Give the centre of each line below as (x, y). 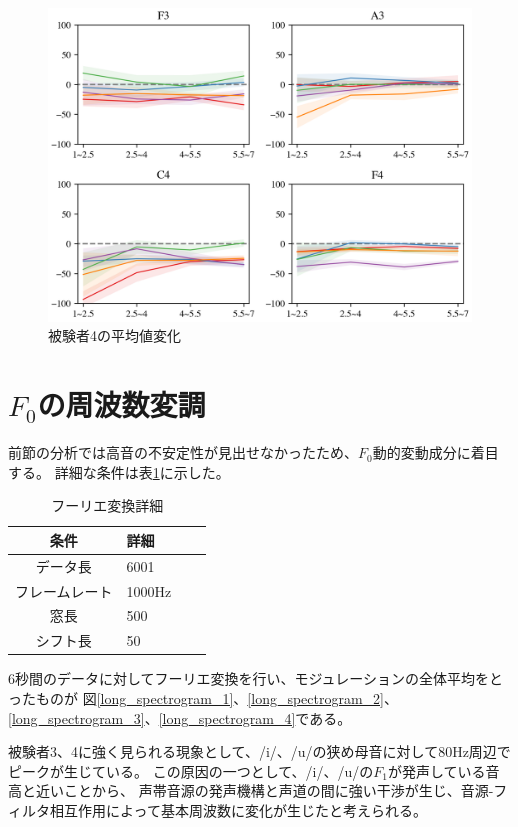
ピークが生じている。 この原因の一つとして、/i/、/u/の (191, 770)
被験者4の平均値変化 (114, 335)
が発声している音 (443, 770)
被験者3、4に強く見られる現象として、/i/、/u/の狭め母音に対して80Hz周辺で (259, 751)
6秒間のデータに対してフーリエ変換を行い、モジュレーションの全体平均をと (256, 678)
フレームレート (64, 590)
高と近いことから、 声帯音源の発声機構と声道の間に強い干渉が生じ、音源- (251, 790)
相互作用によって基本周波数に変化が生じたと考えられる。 (238, 809)
